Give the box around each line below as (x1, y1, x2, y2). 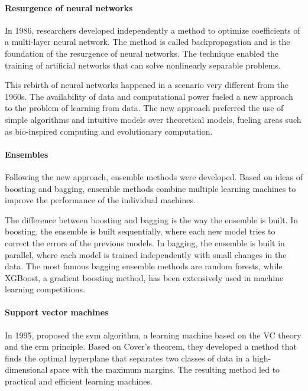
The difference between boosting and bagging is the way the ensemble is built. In (5, 213, 299, 226)
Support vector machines (5, 306, 109, 318)
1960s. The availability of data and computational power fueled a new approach (5, 90, 293, 102)
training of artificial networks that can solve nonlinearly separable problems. (5, 58, 281, 71)
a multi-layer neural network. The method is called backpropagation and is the (5, 35, 290, 48)
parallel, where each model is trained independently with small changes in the (5, 248, 287, 260)
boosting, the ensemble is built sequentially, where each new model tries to (5, 225, 275, 237)
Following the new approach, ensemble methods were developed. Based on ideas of (5, 170, 303, 183)
